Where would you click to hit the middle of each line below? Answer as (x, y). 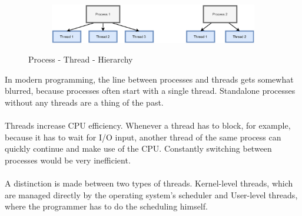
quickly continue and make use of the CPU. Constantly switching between (138, 148)
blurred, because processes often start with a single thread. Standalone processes (150, 91)
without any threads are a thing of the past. (84, 102)
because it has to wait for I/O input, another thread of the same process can (143, 137)
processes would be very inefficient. (68, 160)
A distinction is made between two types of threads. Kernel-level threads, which (149, 183)
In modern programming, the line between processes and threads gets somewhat (149, 79)
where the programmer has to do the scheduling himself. (106, 206)
